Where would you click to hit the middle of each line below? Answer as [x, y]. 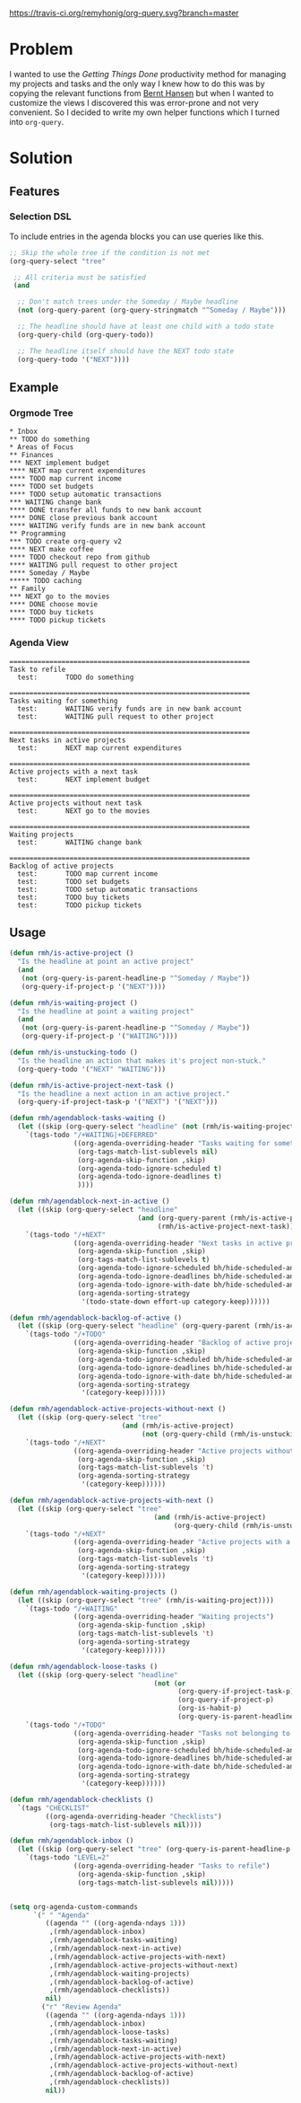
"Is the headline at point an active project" [106, 962]
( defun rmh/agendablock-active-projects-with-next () [112, 1501]
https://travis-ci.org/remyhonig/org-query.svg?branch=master [124, 13]
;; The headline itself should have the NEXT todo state [126, 351]
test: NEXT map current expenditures [99, 748]
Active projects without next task [76, 803]
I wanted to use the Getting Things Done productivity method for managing [148, 74]
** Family [28, 589]
